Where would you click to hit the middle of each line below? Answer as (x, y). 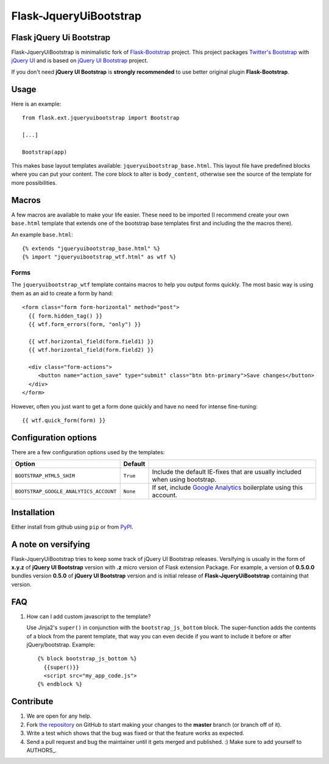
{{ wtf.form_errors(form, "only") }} (85, 324)
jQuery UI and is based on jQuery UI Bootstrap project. (80, 60)
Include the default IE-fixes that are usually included (227, 472)
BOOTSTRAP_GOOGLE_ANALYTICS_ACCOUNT (66, 491)
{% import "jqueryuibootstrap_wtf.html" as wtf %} (99, 257)
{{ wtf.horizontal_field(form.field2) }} (91, 350)
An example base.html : (42, 234)
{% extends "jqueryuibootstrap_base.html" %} (91, 248)
